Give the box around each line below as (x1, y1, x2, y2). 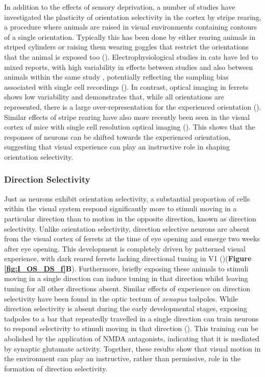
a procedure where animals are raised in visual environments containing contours (4, 21, 257, 32)
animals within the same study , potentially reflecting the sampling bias (4, 71, 229, 82)
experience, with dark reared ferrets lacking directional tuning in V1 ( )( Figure (4, 253, 252, 264)
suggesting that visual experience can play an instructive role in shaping (4, 141, 230, 152)
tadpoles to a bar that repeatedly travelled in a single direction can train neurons (4, 313, 259, 323)
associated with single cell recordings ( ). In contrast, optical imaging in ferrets (4, 81, 249, 92)
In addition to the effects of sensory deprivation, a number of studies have (4, 2, 235, 12)
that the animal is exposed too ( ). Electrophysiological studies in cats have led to (4, 51, 258, 62)
